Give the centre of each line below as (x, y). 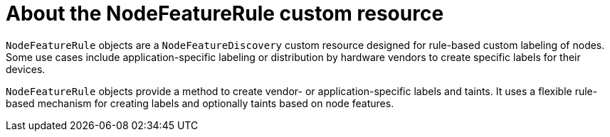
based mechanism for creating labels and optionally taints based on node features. (200, 103)
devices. (26, 69)
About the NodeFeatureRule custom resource (225, 13)
